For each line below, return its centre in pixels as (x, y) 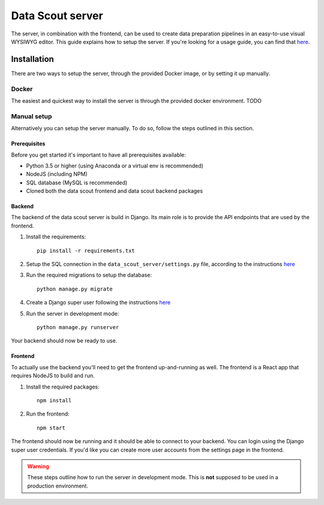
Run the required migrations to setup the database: (89, 275)
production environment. (58, 486)
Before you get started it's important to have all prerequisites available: (98, 155)
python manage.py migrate (75, 289)
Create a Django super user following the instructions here (98, 303)
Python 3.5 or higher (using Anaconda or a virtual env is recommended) (115, 166)
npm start (51, 428)
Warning (38, 466)
